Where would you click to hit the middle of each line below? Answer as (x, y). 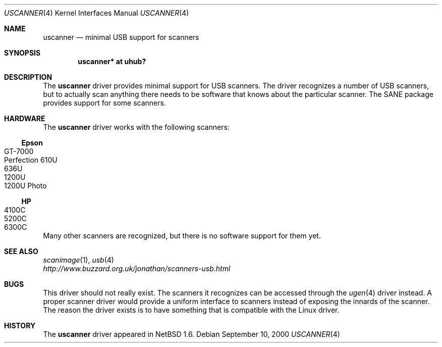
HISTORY (20, 326)
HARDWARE (25, 118)
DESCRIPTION (28, 77)
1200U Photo (25, 186)
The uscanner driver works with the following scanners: (136, 127)
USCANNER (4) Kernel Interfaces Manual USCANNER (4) (97, 13)
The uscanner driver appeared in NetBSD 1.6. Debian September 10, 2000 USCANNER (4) (191, 334)
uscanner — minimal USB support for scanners (121, 37)
